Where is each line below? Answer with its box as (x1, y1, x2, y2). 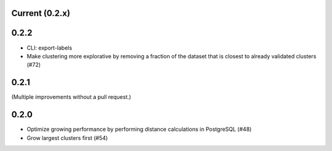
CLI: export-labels (26, 44, 73, 52)
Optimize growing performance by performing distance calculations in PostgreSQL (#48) (26, 126, 252, 133)
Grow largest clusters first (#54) (26, 134, 108, 141)
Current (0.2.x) (11, 8, 71, 18)
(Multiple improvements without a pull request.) (11, 93, 132, 101)
